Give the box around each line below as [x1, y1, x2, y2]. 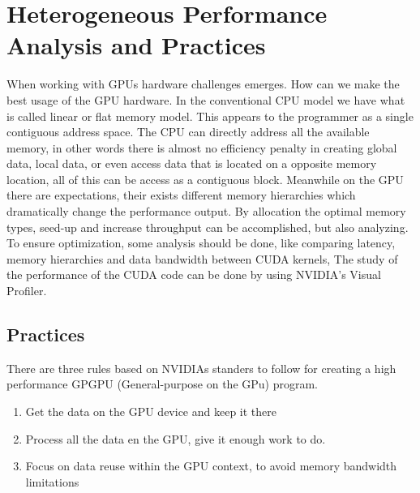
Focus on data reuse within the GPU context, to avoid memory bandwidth [25, 457, 397, 474]
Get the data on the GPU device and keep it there [25, 403, 276, 420]
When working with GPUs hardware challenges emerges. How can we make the [6, 75, 400, 92]
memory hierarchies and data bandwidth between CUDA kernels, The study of [6, 250, 398, 267]
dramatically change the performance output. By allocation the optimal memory [6, 203, 406, 220]
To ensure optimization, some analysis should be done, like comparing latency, [6, 234, 396, 251]
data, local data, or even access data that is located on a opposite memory [6, 155, 377, 172]
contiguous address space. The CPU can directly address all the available [6, 123, 370, 140]
